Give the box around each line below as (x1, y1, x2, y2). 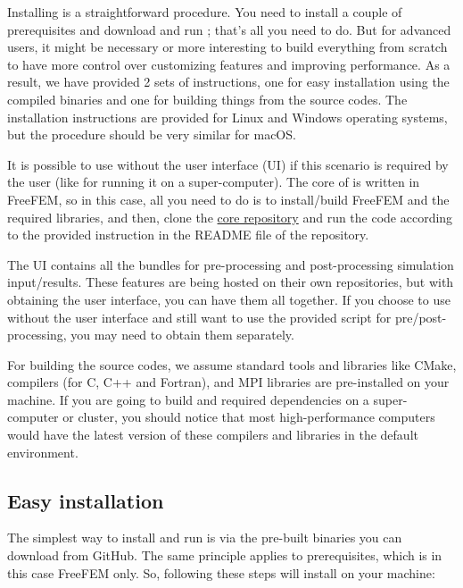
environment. (7, 442, 79, 461)
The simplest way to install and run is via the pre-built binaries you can (7, 528, 402, 547)
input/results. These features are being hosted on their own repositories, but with (7, 273, 454, 291)
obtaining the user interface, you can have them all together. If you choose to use (7, 290, 451, 308)
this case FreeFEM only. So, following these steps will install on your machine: (7, 563, 435, 582)
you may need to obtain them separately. (70, 325, 294, 344)
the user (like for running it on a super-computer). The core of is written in (7, 172, 420, 191)
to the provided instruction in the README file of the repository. (7, 225, 369, 244)
